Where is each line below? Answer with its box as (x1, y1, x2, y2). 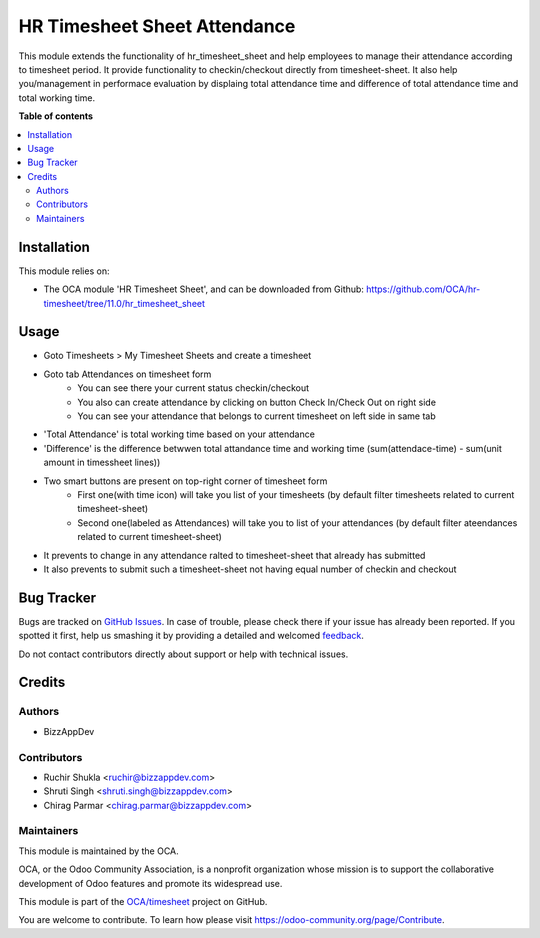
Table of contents (18, 110, 94, 122)
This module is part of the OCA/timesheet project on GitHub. (18, 895, 268, 907)
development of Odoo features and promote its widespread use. (18, 877, 283, 889)
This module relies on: (18, 265, 110, 277)
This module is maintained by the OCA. (18, 845, 179, 857)
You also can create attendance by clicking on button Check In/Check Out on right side (77, 396, 437, 408)
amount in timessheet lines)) (43, 456, 161, 469)
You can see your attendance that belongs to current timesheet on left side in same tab (77, 410, 436, 422)
